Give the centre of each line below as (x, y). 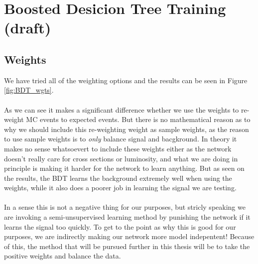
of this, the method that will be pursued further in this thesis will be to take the (127, 246)
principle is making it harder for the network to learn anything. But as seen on (124, 168)
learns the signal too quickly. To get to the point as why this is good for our (120, 226)
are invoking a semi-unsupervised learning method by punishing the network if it (127, 217)
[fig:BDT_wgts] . (29, 90)
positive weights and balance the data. (63, 256)
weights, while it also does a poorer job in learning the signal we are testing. (120, 188)
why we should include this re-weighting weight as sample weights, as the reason (127, 129)
